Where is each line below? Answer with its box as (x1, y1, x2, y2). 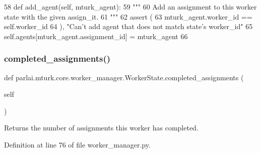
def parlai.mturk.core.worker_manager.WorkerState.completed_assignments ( (4, 72, 244, 82)
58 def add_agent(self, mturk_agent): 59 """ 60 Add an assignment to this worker (4, 2, 257, 12)
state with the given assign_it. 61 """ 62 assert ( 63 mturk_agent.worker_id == (4, 11, 252, 22)
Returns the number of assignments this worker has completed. (4, 122, 199, 133)
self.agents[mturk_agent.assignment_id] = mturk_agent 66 (4, 31, 188, 41)
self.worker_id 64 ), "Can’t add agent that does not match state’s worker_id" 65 (4, 21, 253, 32)
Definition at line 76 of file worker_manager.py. (4, 139, 151, 149)
